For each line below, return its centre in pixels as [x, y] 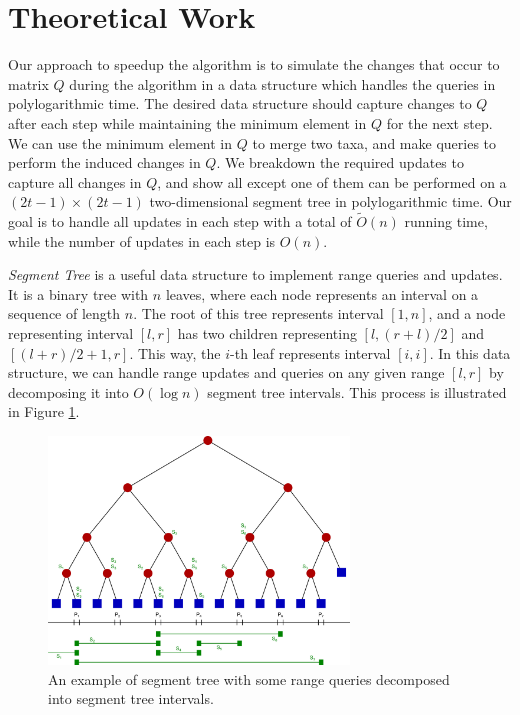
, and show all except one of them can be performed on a [332, 181]
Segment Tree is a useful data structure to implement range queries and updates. [255, 274]
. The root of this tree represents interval [258, 313]
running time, [446, 221]
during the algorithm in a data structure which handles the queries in [282, 83]
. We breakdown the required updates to [340, 162]
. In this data [470, 352]
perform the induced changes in [104, 162]
